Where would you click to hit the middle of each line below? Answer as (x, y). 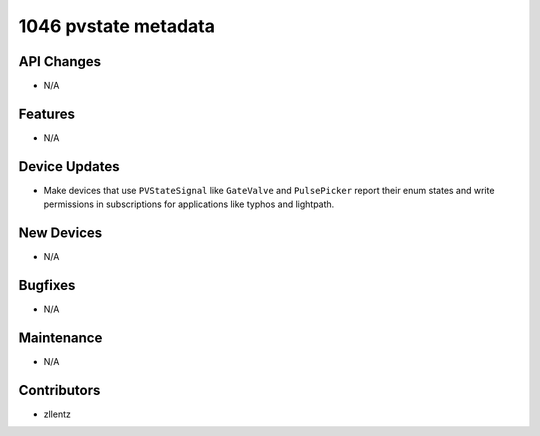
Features (46, 113)
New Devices (60, 233)
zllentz (57, 414)
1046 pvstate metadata (116, 26)
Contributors (59, 390)
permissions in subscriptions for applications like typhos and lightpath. (189, 204)
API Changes (60, 61)
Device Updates (69, 166)
